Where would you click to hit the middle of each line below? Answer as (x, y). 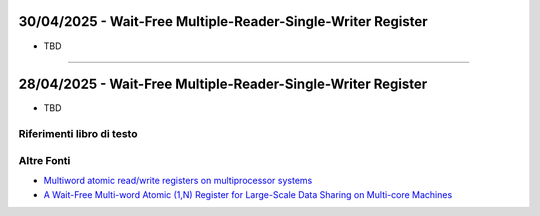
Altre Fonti (44, 160)
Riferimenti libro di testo (78, 134)
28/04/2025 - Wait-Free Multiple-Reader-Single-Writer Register (223, 84)
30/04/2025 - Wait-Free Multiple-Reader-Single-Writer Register (223, 21)
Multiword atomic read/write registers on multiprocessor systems (178, 181)
